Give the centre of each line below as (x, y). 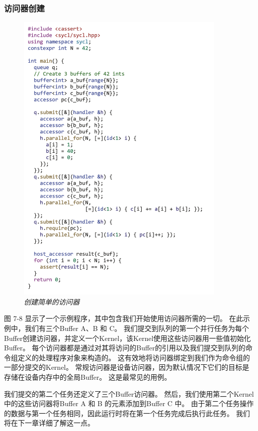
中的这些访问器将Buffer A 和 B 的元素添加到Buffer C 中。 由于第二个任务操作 (129, 403)
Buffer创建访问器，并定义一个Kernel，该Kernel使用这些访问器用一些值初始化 (128, 338)
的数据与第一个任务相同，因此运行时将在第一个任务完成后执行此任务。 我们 (127, 413)
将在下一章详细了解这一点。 (49, 423)
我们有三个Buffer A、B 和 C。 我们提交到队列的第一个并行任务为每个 (137, 328)
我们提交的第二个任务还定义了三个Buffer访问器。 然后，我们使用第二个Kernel (129, 393)
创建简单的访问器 (52, 301)
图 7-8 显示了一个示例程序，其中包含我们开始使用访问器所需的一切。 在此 (124, 318)
